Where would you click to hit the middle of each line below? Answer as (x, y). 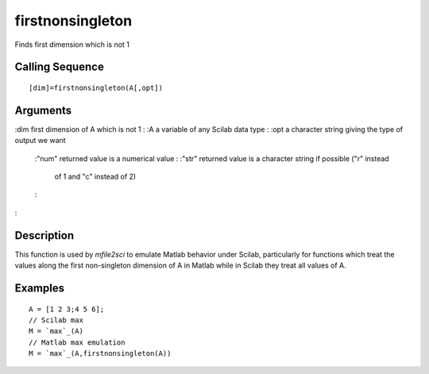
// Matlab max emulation (77, 342)
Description (44, 235)
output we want (41, 141)
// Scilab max (56, 320)
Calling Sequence (60, 67)
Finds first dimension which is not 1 (72, 44)
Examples (40, 288)
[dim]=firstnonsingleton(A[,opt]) (96, 88)
